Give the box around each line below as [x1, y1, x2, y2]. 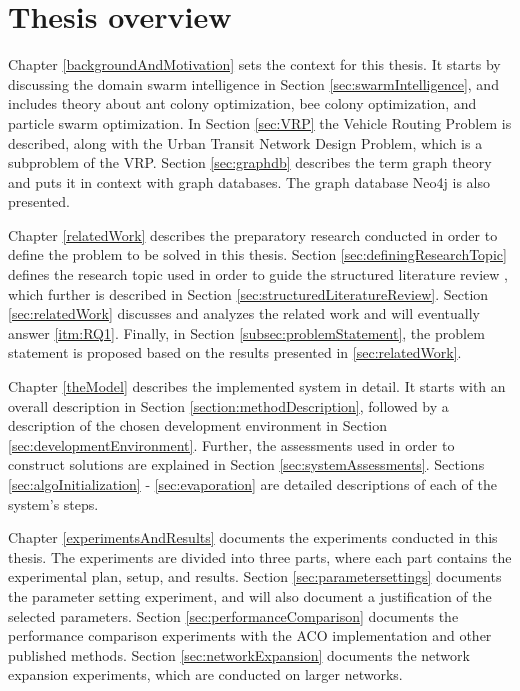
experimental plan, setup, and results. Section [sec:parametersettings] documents [8, 566, 502, 587]
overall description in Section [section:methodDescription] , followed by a [8, 395, 449, 416]
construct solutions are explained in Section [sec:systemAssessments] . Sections [8, 454, 485, 475]
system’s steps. [8, 493, 99, 514]
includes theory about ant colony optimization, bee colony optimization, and [8, 93, 477, 114]
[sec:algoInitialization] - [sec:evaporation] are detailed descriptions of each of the [8, 474, 497, 494]
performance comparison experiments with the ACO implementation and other [8, 625, 492, 646]
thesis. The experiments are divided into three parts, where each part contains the [8, 546, 512, 567]
